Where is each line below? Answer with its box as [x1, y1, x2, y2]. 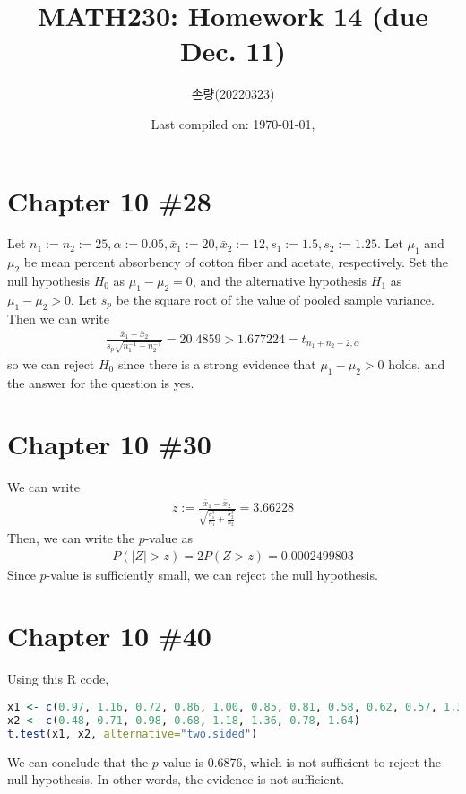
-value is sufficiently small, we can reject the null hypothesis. [46, 565, 378, 583]
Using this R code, [7, 669, 109, 688]
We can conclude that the [7, 752, 149, 771]
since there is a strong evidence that [117, 354, 316, 373]
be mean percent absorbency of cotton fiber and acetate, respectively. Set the [23, 253, 448, 272]
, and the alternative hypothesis [192, 272, 367, 290]
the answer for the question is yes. [7, 373, 194, 392]
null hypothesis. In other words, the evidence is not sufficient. [7, 770, 345, 789]
